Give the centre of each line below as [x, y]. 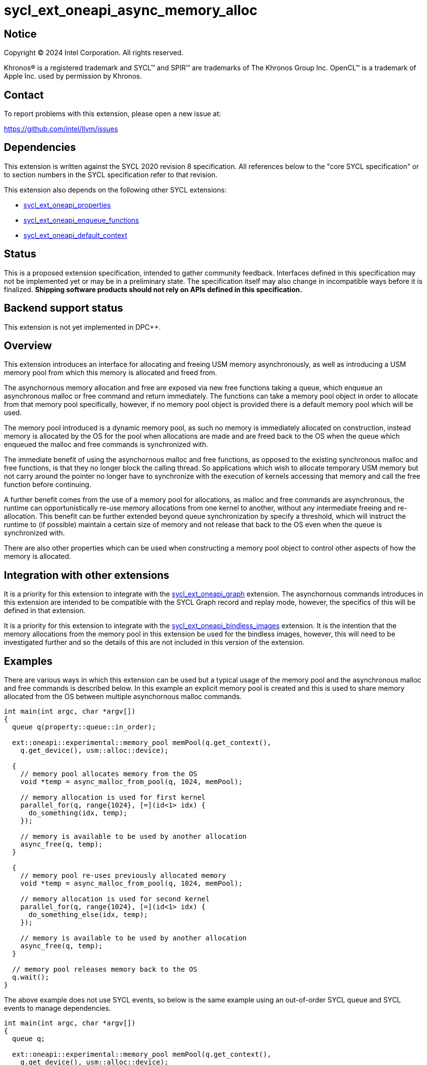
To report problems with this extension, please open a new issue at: [112, 114]
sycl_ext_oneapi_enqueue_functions [81, 220]
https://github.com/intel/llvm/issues [61, 129]
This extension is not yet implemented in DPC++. [82, 327]
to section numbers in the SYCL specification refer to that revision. [111, 174]
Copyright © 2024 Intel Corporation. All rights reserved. [94, 53]
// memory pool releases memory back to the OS [105, 969]
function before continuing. [48, 485]
